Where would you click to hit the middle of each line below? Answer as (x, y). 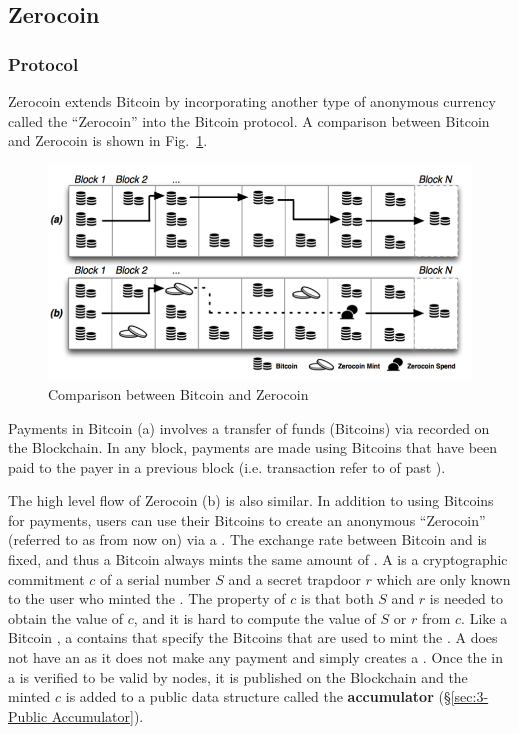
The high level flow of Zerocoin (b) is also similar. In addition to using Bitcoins (251, 500)
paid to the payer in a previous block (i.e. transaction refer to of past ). (227, 466)
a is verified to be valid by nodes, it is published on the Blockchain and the (238, 676)
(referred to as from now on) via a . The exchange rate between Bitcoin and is (247, 539)
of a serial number (155, 578)
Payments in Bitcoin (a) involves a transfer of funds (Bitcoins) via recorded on (249, 427)
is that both (337, 598)
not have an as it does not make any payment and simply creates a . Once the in (255, 657)
